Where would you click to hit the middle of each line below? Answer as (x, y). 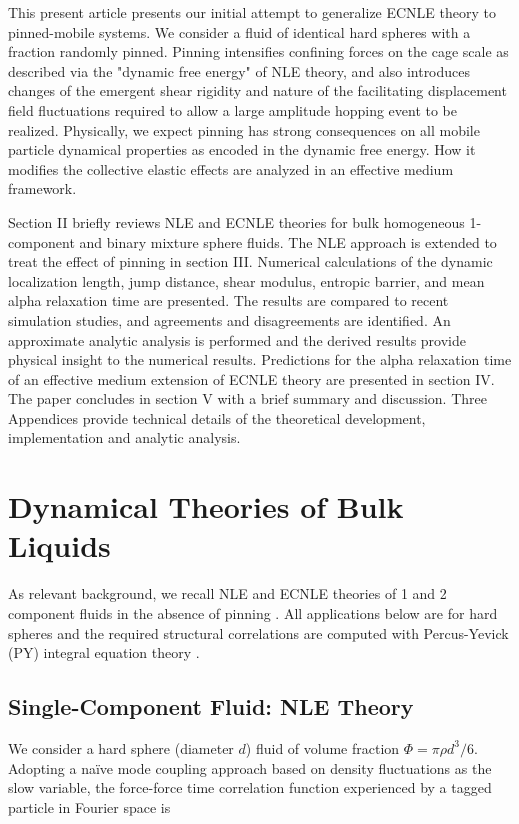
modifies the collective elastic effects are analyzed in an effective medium (231, 168)
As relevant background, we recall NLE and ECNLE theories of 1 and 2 (227, 593)
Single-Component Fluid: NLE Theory (211, 706)
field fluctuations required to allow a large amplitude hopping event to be (233, 109)
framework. (42, 188)
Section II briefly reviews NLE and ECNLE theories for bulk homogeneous (236, 221)
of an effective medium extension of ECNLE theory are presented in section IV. (251, 378)
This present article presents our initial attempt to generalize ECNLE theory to (252, 12)
